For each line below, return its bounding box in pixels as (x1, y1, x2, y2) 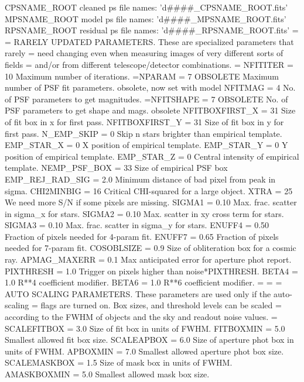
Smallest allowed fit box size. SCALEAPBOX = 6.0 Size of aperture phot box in (5, 333, 294, 346)
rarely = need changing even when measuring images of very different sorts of (5, 47, 283, 59)
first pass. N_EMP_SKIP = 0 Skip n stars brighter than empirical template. (5, 127, 282, 139)
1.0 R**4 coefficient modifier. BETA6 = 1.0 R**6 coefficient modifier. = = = (5, 276, 282, 288)
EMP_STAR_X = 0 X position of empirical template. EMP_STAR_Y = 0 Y (5, 139, 288, 151)
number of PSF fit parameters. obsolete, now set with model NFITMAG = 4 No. (5, 81, 296, 94)
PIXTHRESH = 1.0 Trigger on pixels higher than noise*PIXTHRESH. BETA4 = (5, 264, 298, 277)
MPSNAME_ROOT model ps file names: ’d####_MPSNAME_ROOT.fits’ (5, 12, 286, 25)
